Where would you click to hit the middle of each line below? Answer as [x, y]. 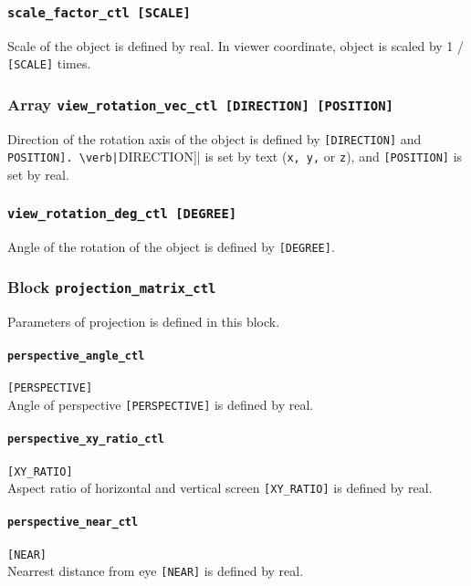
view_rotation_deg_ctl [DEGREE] [122, 213]
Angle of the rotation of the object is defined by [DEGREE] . [171, 246]
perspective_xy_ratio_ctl [86, 439]
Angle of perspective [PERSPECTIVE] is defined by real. [161, 405]
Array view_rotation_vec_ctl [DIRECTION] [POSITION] [200, 104]
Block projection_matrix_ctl [112, 287]
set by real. [38, 175]
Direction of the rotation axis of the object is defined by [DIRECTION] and [215, 138]
